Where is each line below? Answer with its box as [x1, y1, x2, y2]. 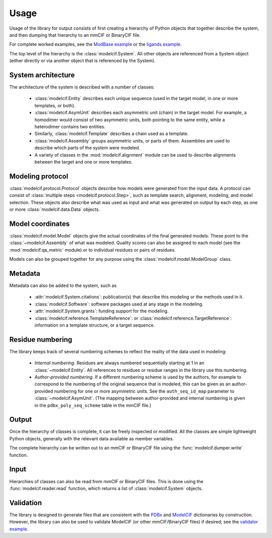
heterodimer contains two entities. [34, 123, 106, 129]
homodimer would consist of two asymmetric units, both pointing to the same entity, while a [34, 116, 225, 123]
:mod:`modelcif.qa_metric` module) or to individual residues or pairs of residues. [9, 247, 176, 253]
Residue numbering [9, 335, 73, 344]
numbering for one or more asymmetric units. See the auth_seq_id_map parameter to [54, 388, 235, 394]
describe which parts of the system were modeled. [34, 145, 141, 151]
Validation [9, 498, 42, 507]
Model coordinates [9, 219, 70, 228]
